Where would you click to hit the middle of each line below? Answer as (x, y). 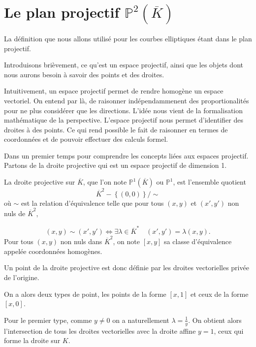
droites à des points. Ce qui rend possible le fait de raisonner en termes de (116, 129)
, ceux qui (229, 331)
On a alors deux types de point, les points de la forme (85, 294)
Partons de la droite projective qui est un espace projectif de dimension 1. (115, 165)
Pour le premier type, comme (48, 320)
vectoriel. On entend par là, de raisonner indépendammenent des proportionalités (127, 100)
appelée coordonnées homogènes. (53, 251)
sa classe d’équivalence (198, 241)
